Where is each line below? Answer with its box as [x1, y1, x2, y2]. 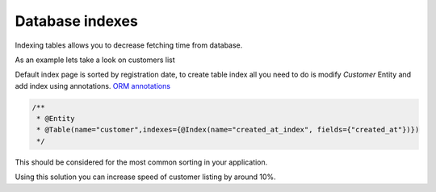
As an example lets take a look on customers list [15, 55, 175, 65]
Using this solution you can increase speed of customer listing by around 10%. [15, 172, 276, 182]
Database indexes [15, 12, 139, 30]
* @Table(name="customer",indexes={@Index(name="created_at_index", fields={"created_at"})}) [36, 125, 420, 135]
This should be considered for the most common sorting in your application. [15, 157, 268, 167]
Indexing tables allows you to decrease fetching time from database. [15, 40, 243, 50]
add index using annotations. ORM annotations [15, 81, 171, 90]
